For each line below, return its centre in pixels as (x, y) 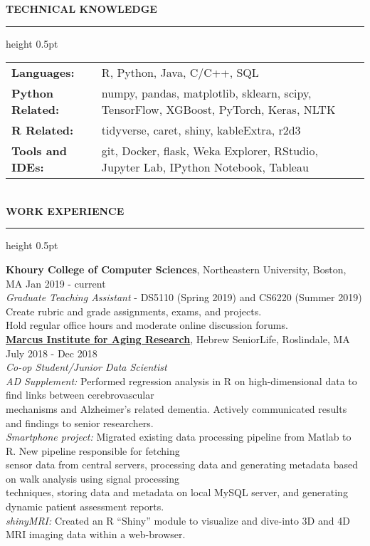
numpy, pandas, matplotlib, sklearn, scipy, (206, 93)
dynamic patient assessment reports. (85, 506)
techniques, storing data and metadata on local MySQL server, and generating (177, 492)
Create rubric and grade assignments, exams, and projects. (134, 311)
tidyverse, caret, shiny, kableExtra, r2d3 (201, 130)
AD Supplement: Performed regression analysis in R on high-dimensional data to (181, 380)
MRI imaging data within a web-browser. (96, 534)
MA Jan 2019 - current (56, 283)
